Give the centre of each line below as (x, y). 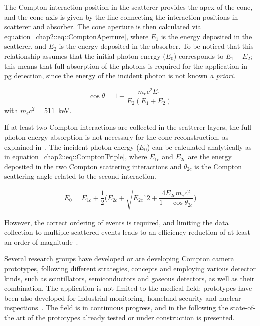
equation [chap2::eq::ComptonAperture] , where (76, 36)
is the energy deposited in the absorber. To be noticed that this (156, 46)
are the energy (210, 156)
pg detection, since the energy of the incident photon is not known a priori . (120, 76)
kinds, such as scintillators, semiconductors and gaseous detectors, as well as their (129, 278)
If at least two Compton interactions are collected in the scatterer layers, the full (128, 127)
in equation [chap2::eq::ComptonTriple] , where (76, 156)
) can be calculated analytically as (199, 146)
